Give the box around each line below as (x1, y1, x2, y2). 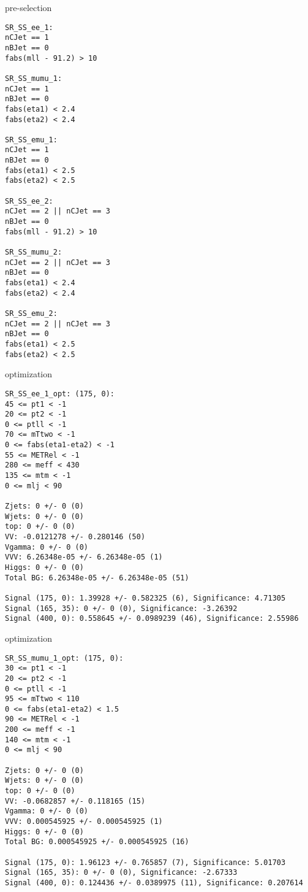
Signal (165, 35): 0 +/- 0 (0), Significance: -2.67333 (5, 868, 238, 877)
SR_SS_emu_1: (5, 135, 58, 144)
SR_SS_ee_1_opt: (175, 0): (5, 389, 115, 398)
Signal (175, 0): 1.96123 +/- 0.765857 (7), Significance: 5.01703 (5, 858, 286, 867)
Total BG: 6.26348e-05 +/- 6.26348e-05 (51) (5, 573, 189, 582)
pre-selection (5, 1, 52, 13)
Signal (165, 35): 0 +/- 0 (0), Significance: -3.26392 (5, 604, 238, 613)
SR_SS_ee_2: (5, 196, 53, 206)
